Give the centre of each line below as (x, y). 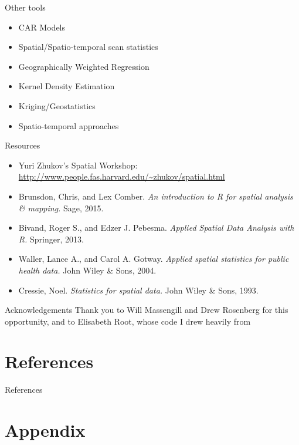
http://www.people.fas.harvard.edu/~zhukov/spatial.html (122, 176)
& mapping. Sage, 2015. (61, 208)
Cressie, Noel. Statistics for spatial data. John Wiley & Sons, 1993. (138, 290)
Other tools (25, 7)
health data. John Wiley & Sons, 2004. (87, 270)
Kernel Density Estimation (67, 86)
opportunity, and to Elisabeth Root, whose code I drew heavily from (128, 321)
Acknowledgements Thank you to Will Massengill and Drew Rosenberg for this (147, 310)
